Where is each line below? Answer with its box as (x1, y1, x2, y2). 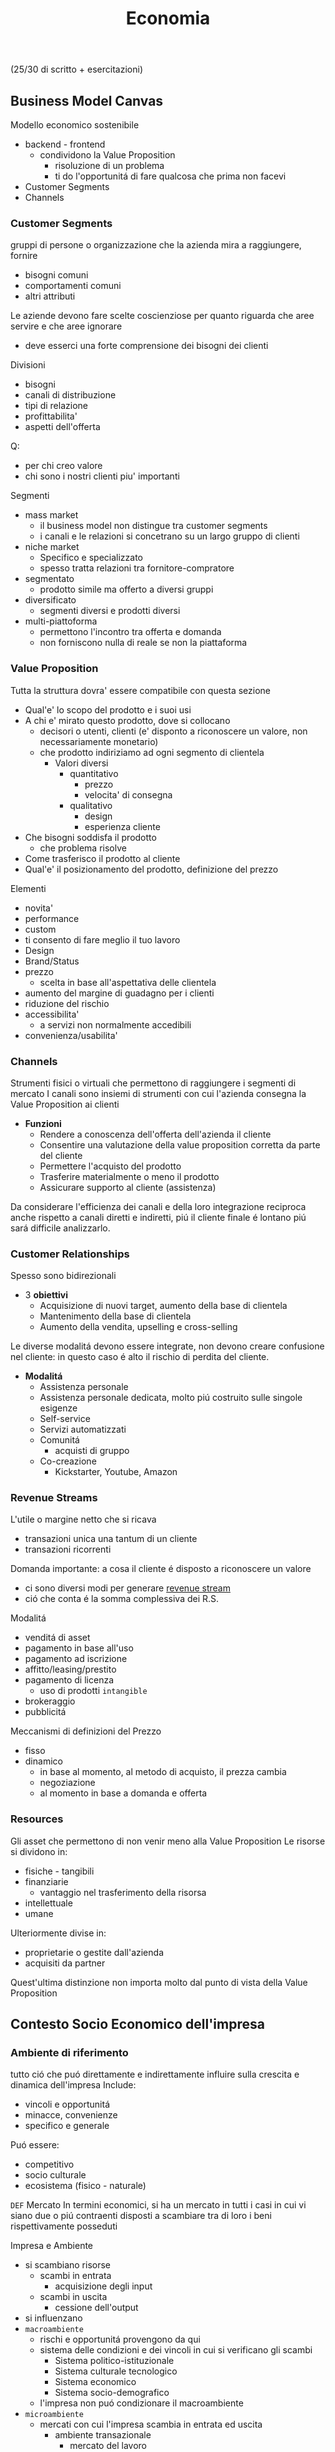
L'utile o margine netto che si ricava (10, 1513, 157, 1526)
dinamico (24, 1755, 63, 1767)
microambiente (24, 2410, 84, 2420)
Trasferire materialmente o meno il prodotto (39, 1170, 220, 1182)
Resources (10, 1812, 64, 1826)
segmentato (24, 573, 75, 585)
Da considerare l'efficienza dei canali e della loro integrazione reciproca (10, 1200, 307, 1212)
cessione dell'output (54, 2302, 139, 2314)
